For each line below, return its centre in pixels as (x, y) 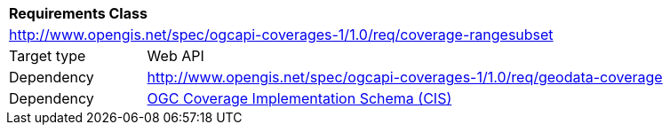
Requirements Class (78, 13)
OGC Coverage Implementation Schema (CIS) (299, 98)
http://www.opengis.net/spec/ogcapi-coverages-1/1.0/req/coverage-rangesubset (281, 35)
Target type (48, 56)
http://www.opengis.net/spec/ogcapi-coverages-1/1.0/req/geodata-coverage (405, 77)
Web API (175, 56)
